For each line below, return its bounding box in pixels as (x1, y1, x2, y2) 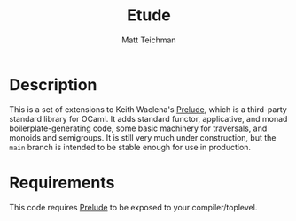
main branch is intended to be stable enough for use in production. (9, 141, 251, 152)
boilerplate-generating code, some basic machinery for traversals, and (9, 123, 268, 133)
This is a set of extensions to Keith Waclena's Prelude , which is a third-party (9, 103, 288, 115)
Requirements (9, 172, 115, 193)
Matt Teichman (121, 34, 176, 45)
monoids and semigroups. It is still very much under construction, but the (9, 132, 277, 142)
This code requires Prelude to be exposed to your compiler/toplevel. (9, 202, 258, 212)
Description (9, 74, 97, 95)
